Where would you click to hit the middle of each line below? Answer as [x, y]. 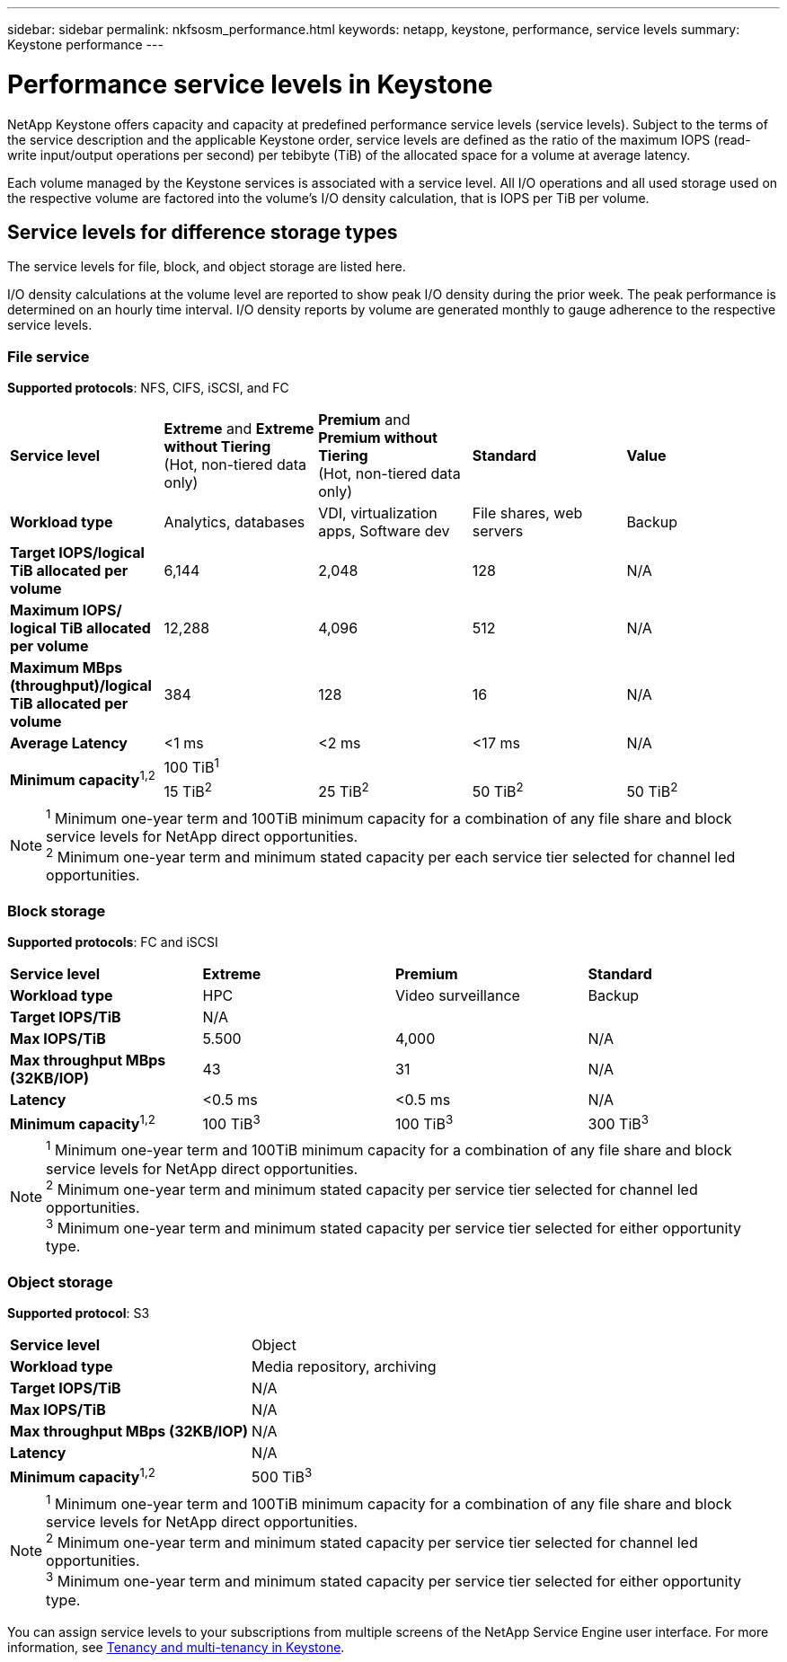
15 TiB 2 [188, 791]
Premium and [364, 420]
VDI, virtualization [378, 513]
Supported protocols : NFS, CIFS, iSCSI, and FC [148, 388]
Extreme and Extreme [239, 429]
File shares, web [527, 513]
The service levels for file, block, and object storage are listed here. [207, 267]
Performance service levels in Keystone [250, 84]
